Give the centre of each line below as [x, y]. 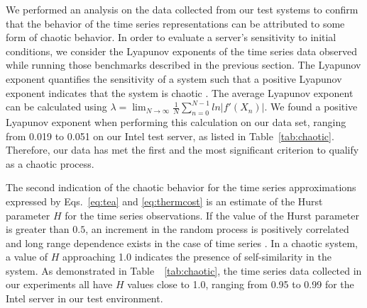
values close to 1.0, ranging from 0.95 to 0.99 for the [241, 284]
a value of [27, 257]
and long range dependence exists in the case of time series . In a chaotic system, [182, 243]
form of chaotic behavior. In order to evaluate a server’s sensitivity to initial [171, 37]
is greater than [38, 229]
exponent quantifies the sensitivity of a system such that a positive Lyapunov [174, 78]
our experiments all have [59, 284]
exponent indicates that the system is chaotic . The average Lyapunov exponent [180, 92]
